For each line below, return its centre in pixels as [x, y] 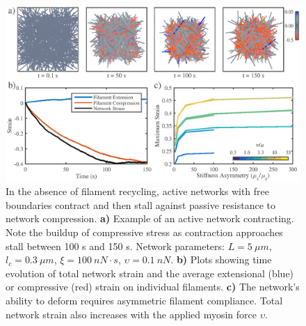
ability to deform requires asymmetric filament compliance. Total [144, 300]
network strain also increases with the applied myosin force [131, 314]
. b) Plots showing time [221, 259]
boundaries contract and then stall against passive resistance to [140, 204]
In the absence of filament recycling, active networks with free [138, 191]
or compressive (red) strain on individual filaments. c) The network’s [153, 287]
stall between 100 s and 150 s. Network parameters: [115, 246]
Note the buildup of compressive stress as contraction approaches [144, 232]
